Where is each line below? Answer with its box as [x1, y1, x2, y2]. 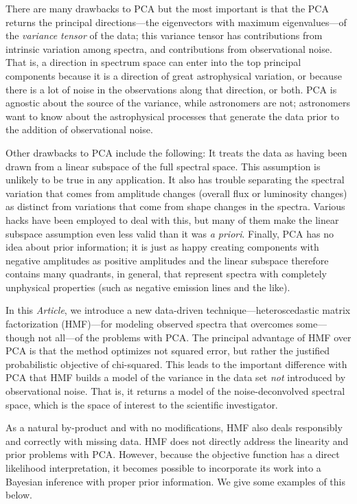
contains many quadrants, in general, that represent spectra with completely [5, 266, 327, 281]
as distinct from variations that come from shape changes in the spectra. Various [5, 199, 345, 214]
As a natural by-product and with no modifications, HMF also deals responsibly [5, 420, 343, 435]
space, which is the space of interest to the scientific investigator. [5, 397, 278, 411]
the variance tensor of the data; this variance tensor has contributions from [5, 28, 323, 43]
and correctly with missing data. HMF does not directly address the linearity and [5, 433, 349, 448]
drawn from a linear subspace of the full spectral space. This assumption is [5, 159, 321, 173]
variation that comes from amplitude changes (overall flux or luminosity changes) [5, 185, 347, 200]
